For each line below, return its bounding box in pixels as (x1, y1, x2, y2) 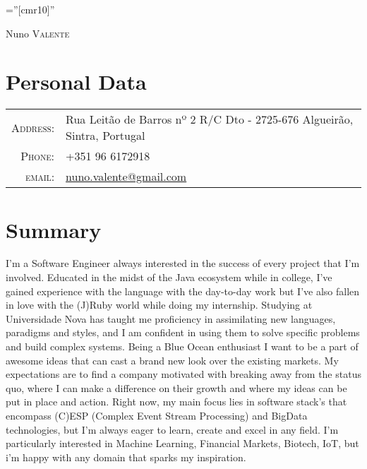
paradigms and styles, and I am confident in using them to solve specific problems (6, 325, 360, 340)
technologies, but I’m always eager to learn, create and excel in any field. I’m (6, 422, 339, 437)
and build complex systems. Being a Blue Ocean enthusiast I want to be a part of (6, 339, 359, 353)
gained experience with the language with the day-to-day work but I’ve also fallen (6, 283, 360, 298)
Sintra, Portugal (66, 127, 145, 144)
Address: (11, 119, 55, 136)
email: (25, 168, 55, 185)
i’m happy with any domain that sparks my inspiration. (6, 449, 246, 464)
